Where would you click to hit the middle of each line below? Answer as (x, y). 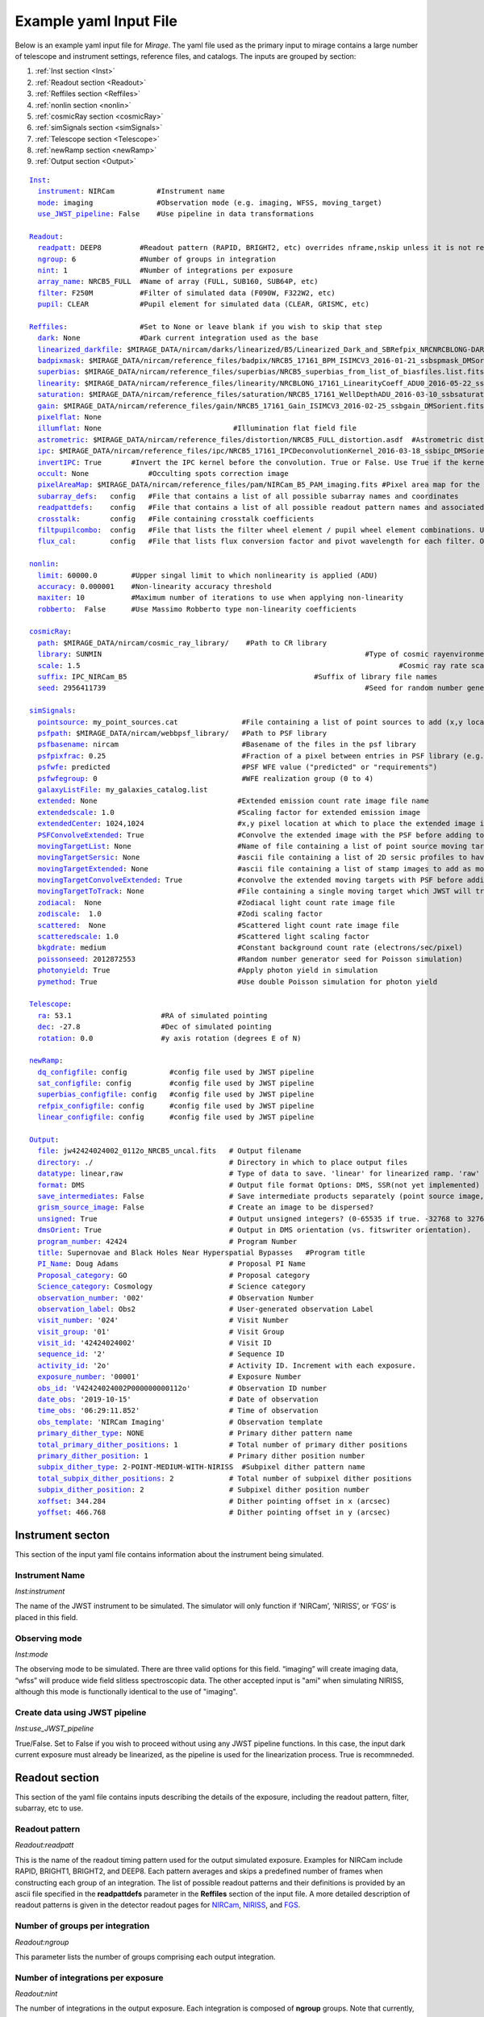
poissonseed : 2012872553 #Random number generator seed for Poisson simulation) (250, 959)
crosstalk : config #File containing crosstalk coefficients (176, 519)
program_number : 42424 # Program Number (167, 1241)
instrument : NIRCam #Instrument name (131, 191)
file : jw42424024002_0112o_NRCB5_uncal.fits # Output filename (169, 1151)
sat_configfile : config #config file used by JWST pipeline (176, 1084)
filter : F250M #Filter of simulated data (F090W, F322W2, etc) (186, 293)
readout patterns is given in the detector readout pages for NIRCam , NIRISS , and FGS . (158, 1905)
